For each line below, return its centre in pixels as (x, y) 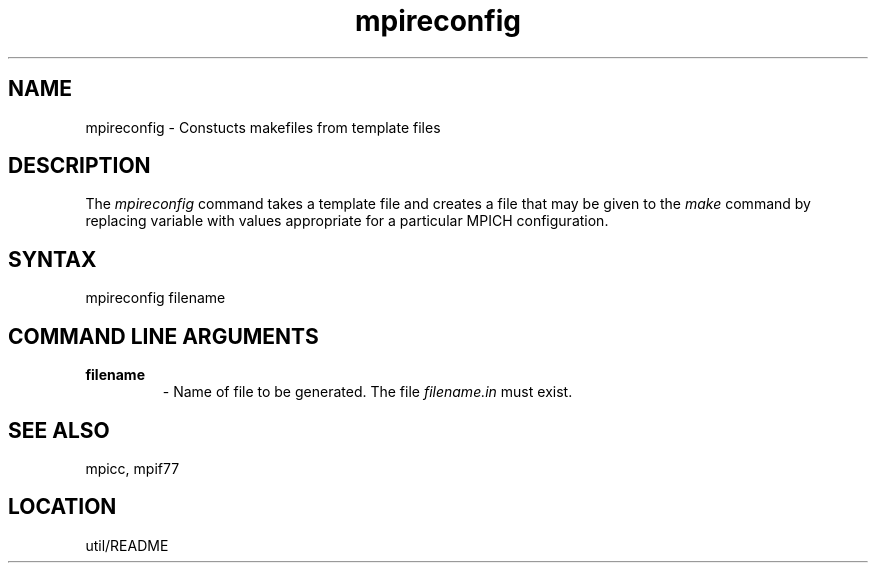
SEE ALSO (59, 430)
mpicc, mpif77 (132, 468)
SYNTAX (52, 259)
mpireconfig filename (155, 298)
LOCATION (62, 507)
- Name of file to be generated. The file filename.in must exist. (367, 392)
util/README (127, 545)
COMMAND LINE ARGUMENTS (163, 336)
